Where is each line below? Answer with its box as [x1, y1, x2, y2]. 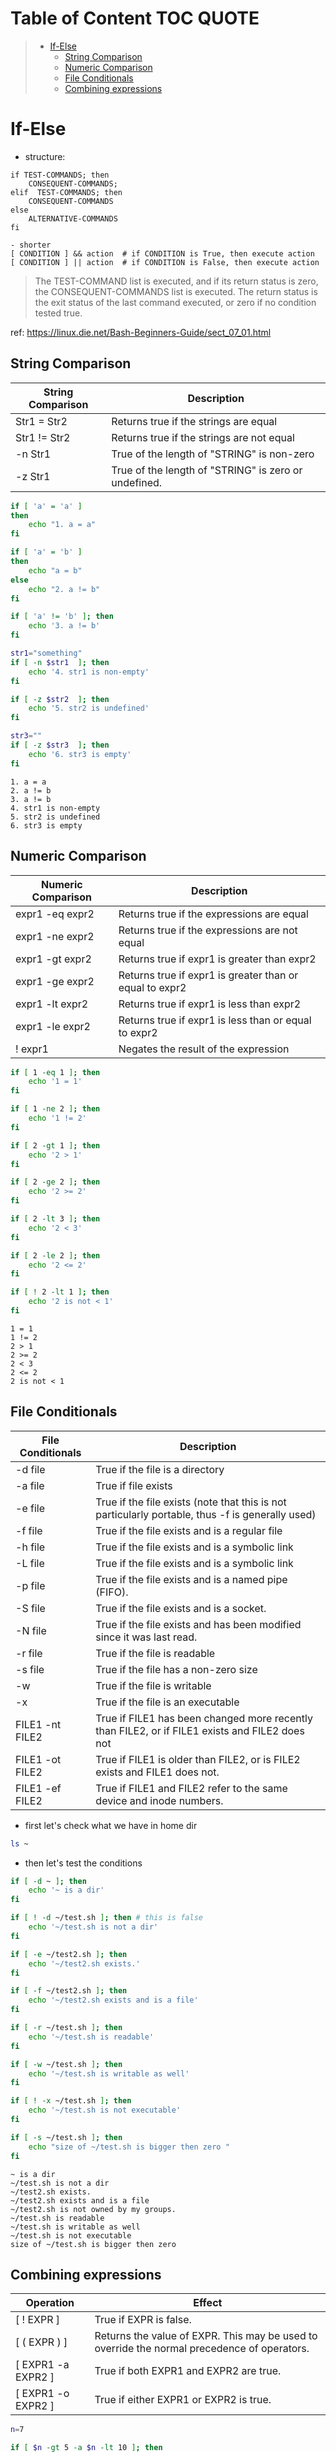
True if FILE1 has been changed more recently [95, 1711, 313, 1725]
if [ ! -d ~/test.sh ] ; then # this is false [10, 1913, 203, 1923]
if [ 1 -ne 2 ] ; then [10, 1104, 101, 1114]
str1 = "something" [10, 648, 83, 659]
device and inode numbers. [95, 1793, 224, 1807]
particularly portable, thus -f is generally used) [95, 1507, 317, 1521]
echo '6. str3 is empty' [28, 749, 132, 759]
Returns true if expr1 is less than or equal [118, 1013, 312, 1027]
